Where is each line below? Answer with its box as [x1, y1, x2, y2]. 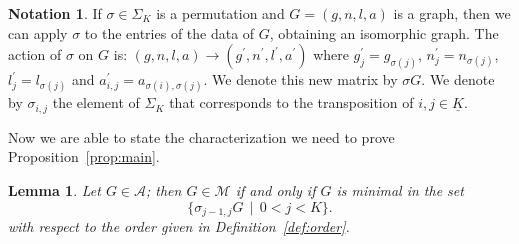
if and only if [235, 180, 316, 201]
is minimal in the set [336, 180, 464, 201]
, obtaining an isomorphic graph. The [269, 22, 499, 43]
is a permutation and [156, 3, 285, 23]
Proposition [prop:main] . [8, 146, 160, 167]
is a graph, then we [393, 3, 511, 23]
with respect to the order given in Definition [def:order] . [8, 216, 350, 237]
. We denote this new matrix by [203, 69, 398, 90]
